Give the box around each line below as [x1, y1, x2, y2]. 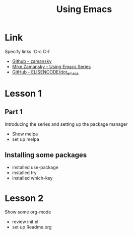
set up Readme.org [12, 224, 52, 230]
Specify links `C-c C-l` [5, 48, 51, 54]
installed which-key [12, 175, 53, 181]
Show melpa [12, 131, 38, 137]
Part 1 [5, 108, 23, 116]
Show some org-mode [5, 209, 51, 215]
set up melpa [12, 136, 40, 142]
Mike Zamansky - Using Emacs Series [12, 63, 91, 69]
